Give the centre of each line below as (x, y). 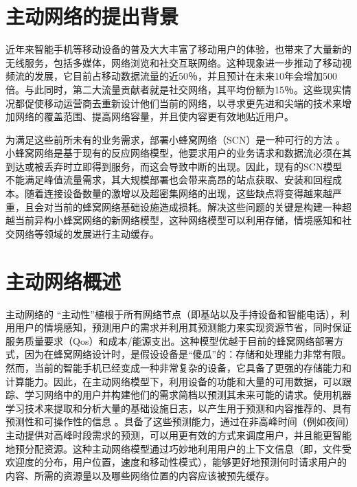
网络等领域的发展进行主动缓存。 (87, 233)
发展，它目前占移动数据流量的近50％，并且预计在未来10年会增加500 (185, 76)
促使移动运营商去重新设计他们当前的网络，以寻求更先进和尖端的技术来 (183, 103)
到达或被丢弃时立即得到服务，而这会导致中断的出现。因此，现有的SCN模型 (174, 166)
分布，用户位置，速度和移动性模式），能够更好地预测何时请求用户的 (195, 462)
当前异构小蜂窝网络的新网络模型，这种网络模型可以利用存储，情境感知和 (178, 220)
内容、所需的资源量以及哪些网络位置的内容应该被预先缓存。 (140, 475)
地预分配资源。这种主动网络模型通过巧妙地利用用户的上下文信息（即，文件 (174, 448)
